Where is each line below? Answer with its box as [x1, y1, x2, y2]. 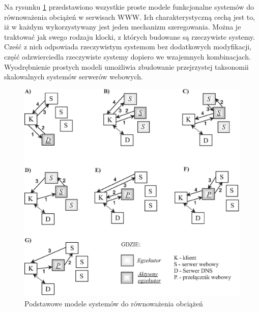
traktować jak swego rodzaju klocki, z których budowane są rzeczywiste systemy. [4, 31, 255, 42]
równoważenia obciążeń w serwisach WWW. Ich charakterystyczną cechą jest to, [4, 11, 255, 22]
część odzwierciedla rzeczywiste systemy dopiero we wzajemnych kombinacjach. [4, 51, 251, 62]
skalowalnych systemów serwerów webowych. [4, 71, 143, 82]
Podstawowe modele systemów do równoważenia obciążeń [24, 298, 203, 308]
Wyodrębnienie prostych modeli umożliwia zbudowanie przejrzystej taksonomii [4, 61, 249, 72]
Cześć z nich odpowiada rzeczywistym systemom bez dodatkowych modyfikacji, [4, 41, 252, 52]
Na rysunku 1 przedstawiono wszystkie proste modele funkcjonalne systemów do [4, 2, 254, 12]
